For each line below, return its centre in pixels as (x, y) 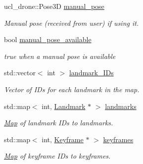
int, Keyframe (63, 139)
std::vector (20, 73)
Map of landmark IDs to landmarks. (59, 123)
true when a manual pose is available (60, 56)
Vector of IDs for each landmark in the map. (72, 89)
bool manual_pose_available (48, 39)
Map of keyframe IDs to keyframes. (57, 156)
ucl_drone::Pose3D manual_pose (54, 6)
